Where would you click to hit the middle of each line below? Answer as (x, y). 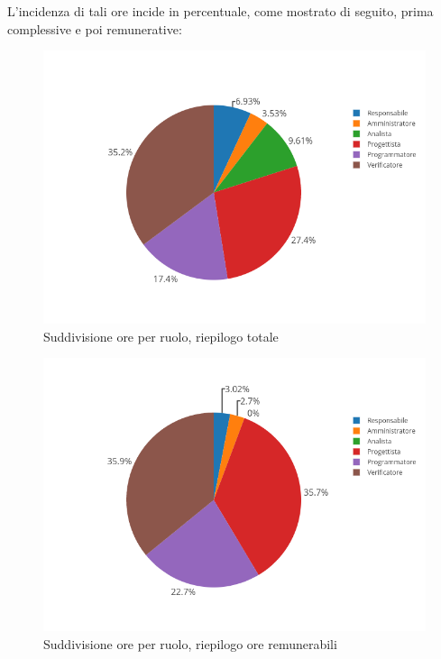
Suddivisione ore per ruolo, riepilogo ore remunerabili (190, 643)
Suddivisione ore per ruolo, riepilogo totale (161, 336)
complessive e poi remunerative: (95, 28)
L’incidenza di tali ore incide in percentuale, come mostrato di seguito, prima (220, 11)
